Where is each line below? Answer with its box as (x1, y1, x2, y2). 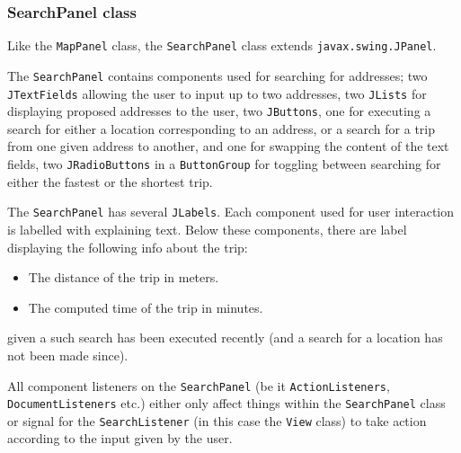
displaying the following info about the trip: (7, 237, 248, 256)
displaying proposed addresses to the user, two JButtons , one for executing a (7, 102, 431, 120)
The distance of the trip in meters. (28, 268, 219, 287)
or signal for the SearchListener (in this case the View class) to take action (7, 411, 427, 430)
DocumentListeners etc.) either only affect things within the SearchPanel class (7, 394, 446, 413)
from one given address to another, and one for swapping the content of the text (7, 137, 449, 155)
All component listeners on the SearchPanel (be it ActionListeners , (7, 376, 390, 395)
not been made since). (7, 345, 129, 364)
